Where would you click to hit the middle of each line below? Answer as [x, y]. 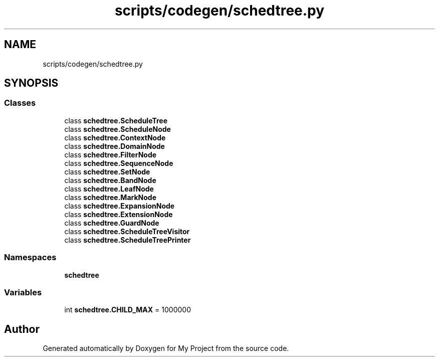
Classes [20, 103]
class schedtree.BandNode [110, 180]
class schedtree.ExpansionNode [120, 206]
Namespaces [30, 257]
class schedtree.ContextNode [115, 137]
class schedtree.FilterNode [111, 154]
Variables [23, 292]
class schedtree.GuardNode [112, 223]
